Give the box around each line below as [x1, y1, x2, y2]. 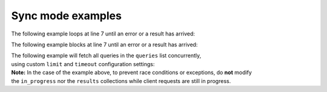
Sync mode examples [11, 9, 122, 22]
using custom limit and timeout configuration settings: [11, 60, 155, 67]
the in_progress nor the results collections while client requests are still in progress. [11, 77, 231, 84]
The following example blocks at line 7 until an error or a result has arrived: [11, 41, 198, 48]
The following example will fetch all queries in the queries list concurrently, [11, 52, 202, 60]
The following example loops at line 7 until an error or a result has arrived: [11, 30, 195, 37]
